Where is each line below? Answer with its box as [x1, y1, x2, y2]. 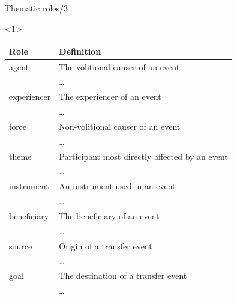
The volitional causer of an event [59, 60, 180, 73]
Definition [59, 44, 101, 57]
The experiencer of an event [59, 90, 161, 103]
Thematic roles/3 [5, 2, 68, 14]
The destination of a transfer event [59, 269, 187, 282]
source [9, 239, 32, 252]
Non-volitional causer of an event [59, 120, 181, 132]
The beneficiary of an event [59, 209, 160, 222]
